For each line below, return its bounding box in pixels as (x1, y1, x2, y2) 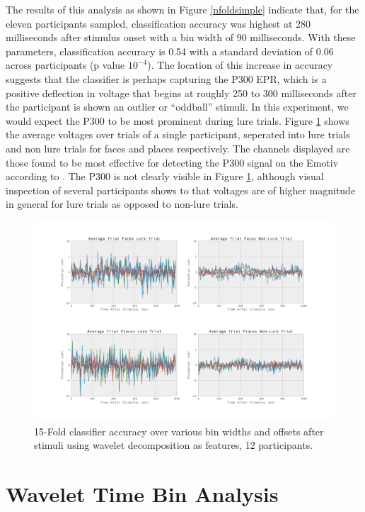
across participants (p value (6, 57, 125, 72)
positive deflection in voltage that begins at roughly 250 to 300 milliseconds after (6, 85, 357, 100)
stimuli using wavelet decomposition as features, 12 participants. (34, 438, 313, 452)
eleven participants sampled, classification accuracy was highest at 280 (6, 16, 311, 30)
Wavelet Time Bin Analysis (6, 479, 279, 508)
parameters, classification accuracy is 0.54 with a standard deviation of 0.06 (6, 43, 334, 58)
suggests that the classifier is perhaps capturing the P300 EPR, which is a (6, 71, 327, 86)
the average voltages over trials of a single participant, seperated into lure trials (6, 127, 350, 142)
